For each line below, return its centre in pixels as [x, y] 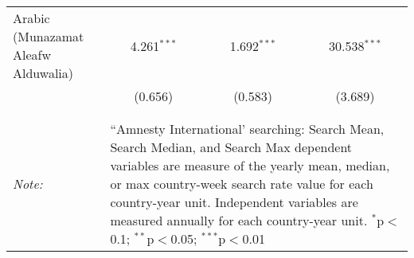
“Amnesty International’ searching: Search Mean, [247, 129]
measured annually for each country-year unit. [239, 220]
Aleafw [32, 55]
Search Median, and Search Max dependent [231, 147]
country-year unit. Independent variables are [234, 202]
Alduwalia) [43, 73]
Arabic [31, 18]
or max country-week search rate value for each [242, 184]
